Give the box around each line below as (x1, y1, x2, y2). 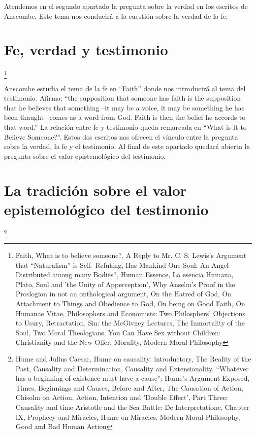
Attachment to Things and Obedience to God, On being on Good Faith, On (15, 298, 245, 308)
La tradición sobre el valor (4, 180, 187, 200)
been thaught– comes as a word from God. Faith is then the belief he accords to (4, 112, 246, 122)
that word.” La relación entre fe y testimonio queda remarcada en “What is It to (4, 122, 247, 132)
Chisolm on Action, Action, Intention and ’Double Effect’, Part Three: (15, 392, 228, 402)
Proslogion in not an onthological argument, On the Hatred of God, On (15, 289, 231, 299)
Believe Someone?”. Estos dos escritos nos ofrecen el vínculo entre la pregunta (4, 131, 238, 142)
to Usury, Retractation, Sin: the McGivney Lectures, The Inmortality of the (15, 318, 245, 328)
